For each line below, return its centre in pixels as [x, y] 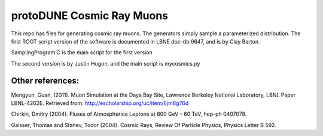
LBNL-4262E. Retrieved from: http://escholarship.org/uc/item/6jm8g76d [100, 103]
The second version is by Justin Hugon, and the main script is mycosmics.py [106, 63]
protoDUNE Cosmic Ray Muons [90, 16]
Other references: [45, 81]
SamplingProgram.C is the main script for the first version [82, 52]
